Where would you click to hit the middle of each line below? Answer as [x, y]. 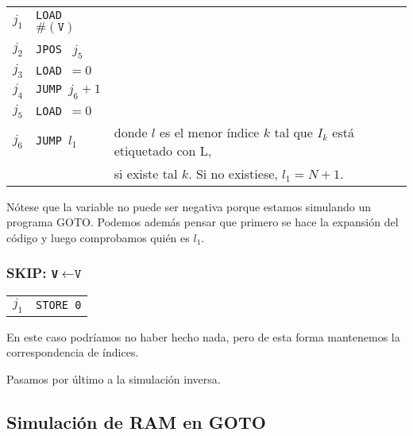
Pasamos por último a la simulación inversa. [114, 378]
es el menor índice [209, 132]
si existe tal [146, 173]
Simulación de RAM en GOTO [136, 421]
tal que [293, 132]
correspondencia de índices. [73, 352]
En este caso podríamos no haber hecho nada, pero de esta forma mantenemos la [203, 336]
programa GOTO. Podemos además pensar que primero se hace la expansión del [203, 222]
